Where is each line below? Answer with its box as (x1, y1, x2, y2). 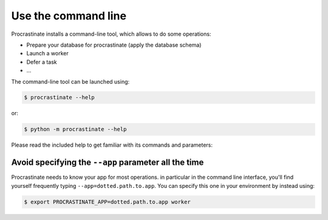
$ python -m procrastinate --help (24, 126, 127, 133)
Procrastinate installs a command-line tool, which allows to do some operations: (11, 30, 211, 38)
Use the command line (11, 9, 127, 22)
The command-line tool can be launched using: (11, 78, 130, 85)
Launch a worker (26, 50, 69, 57)
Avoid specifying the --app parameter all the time (11, 158, 204, 168)
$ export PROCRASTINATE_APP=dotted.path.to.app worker (24, 198, 191, 205)
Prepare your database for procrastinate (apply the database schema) (26, 41, 202, 48)
